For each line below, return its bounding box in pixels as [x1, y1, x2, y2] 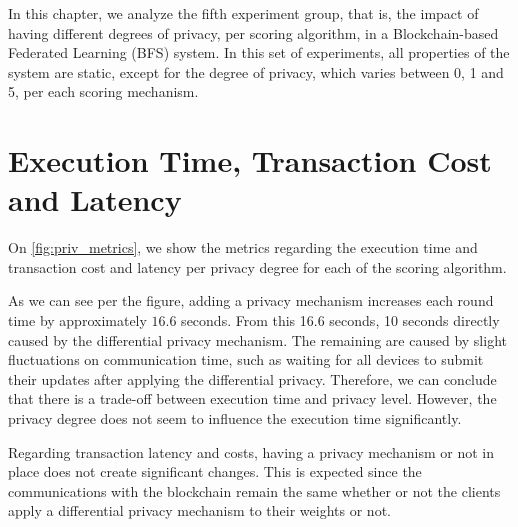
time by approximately [8, 310, 147, 331]
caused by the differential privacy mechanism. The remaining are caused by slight [8, 329, 507, 350]
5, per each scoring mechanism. [8, 81, 199, 102]
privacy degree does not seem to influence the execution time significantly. [8, 408, 462, 429]
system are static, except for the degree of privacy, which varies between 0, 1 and [8, 61, 504, 82]
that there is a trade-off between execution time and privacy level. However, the [8, 388, 497, 409]
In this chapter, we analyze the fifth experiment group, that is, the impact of [8, 3, 479, 23]
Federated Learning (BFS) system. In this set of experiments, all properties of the [8, 42, 510, 63]
